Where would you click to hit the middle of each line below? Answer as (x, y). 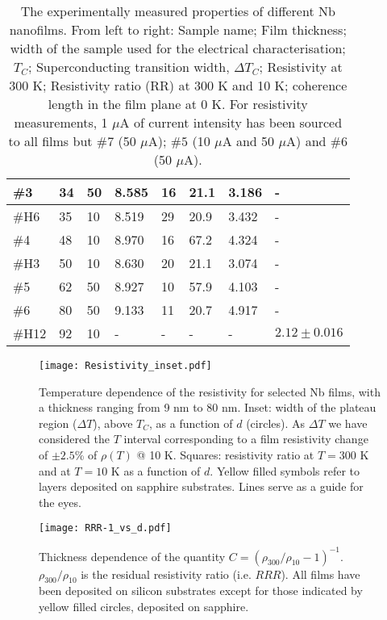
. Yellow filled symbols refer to (285, 470)
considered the (75, 439)
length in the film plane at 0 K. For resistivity (178, 104)
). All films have (320, 574)
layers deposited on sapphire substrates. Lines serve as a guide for (201, 486)
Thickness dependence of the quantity (132, 556)
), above (113, 423)
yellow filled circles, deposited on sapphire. (144, 606)
